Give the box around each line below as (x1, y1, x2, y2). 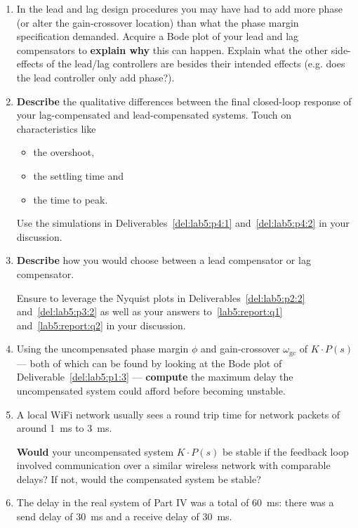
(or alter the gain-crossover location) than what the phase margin (16, 15, 299, 29)
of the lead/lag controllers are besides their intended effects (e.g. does (46, 56, 345, 71)
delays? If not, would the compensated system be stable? (16, 471, 261, 486)
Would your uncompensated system (16, 444, 174, 458)
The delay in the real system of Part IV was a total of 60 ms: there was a (16, 495, 334, 510)
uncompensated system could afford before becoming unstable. (16, 383, 286, 397)
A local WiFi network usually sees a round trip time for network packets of (16, 407, 340, 421)
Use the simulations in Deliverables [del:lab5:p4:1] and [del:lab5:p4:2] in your (16, 216, 350, 230)
